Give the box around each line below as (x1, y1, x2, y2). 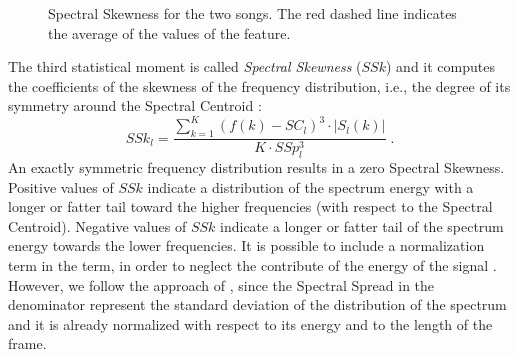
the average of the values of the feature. (48, 22, 291, 43)
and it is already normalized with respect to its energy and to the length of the (8, 313, 493, 334)
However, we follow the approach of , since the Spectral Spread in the (8, 274, 435, 295)
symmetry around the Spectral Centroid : (8, 95, 262, 116)
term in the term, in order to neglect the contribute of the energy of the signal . (8, 255, 497, 276)
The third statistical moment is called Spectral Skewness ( (8, 56, 362, 77)
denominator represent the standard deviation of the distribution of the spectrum (8, 294, 507, 315)
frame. (8, 333, 47, 354)
